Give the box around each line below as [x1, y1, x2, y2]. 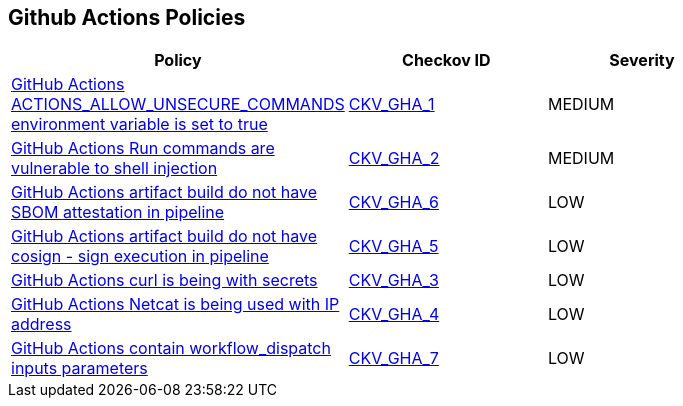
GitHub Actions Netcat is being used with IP [11, 294, 340, 315]
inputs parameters [11, 358, 148, 379]
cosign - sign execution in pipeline [11, 246, 269, 267]
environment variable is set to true [11, 114, 268, 135]
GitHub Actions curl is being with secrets [11, 270, 318, 291]
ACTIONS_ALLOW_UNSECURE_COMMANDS [11, 94, 345, 115]
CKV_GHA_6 [348, 192, 439, 213]
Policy [154, 50, 202, 71]
